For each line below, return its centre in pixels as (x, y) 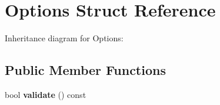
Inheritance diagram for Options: (64, 38)
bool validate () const (46, 94)
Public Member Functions (85, 70)
